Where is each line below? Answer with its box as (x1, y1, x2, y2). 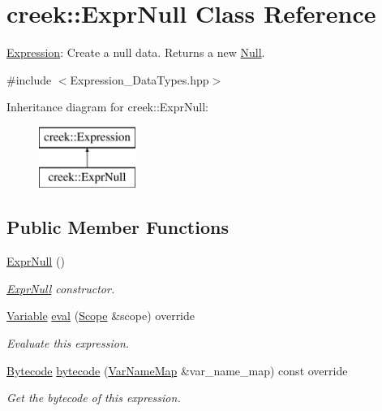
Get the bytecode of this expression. (6, 389, 181, 406)
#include (6, 71, 52, 88)
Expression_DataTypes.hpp (70, 71, 209, 88)
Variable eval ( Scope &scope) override (6, 307, 195, 324)
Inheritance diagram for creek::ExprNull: (6, 98, 208, 115)
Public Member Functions (6, 214, 229, 240)
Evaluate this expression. (6, 335, 130, 352)
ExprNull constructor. (6, 279, 115, 296)
